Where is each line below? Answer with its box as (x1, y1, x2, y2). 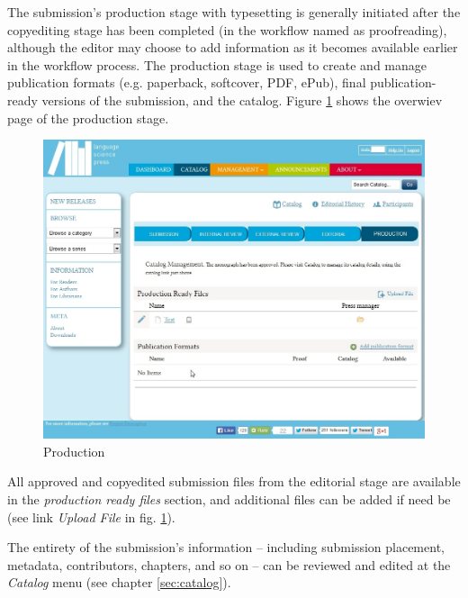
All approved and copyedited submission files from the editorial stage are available (7, 472, 461, 491)
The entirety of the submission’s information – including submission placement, (7, 538, 445, 557)
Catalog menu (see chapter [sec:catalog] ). (7, 573, 231, 592)
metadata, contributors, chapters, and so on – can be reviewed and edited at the (7, 555, 451, 574)
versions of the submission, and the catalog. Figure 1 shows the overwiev (41, 90, 443, 109)
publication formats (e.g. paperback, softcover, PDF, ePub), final (7, 73, 366, 92)
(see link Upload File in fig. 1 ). (7, 507, 175, 526)
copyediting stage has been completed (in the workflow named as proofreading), (7, 20, 447, 39)
